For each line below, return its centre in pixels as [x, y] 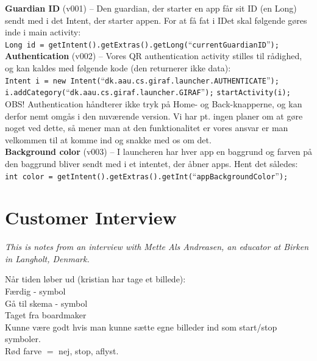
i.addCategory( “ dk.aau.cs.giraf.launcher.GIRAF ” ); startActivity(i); [148, 92]
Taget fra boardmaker [46, 315]
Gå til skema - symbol [46, 303]
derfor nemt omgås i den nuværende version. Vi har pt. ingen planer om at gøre [154, 116]
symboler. [23, 339]
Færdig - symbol [35, 291]
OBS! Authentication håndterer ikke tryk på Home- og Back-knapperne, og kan [154, 103]
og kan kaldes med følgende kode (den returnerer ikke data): [118, 68]
